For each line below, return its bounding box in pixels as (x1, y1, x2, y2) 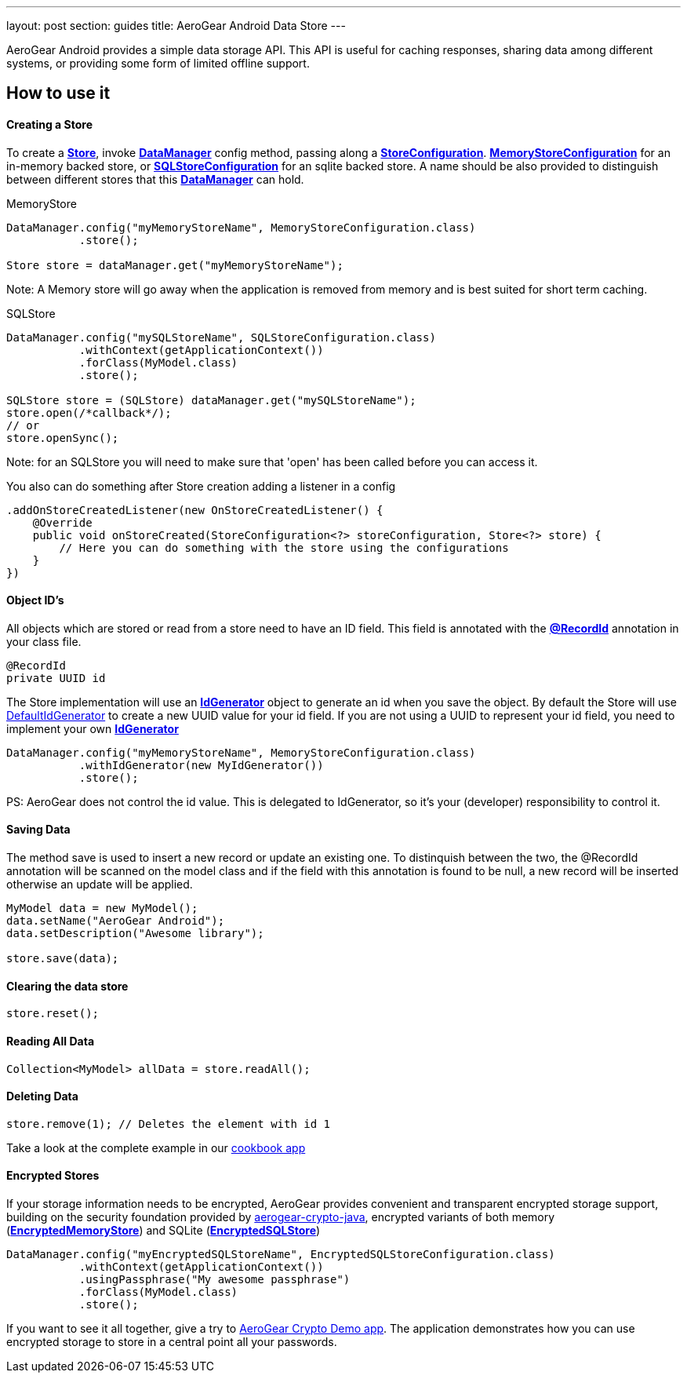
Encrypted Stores (6, 1169, 100, 1183)
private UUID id (6, 671, 106, 684)
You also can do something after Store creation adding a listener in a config (6, 479, 396, 493)
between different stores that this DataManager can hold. (6, 172, 304, 186)
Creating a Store (6, 118, 93, 132)
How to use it (6, 83, 111, 104)
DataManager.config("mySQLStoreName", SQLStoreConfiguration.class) (6, 330, 436, 344)
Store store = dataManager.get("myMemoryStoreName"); (6, 258, 343, 272)
